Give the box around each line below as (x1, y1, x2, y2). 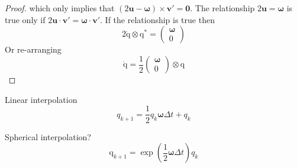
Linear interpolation (5, 93, 78, 105)
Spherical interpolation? (5, 130, 91, 143)
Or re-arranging (5, 43, 62, 56)
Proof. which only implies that (5, 2, 115, 14)
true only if (5, 13, 46, 25)
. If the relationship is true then (100, 13, 215, 25)
